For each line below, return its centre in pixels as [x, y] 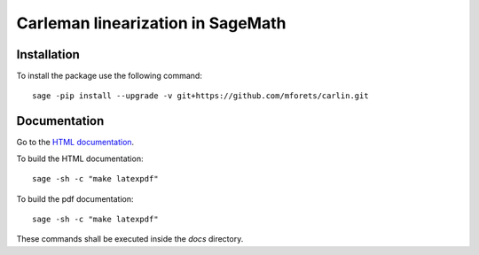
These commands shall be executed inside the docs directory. [130, 239]
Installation [48, 54]
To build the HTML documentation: [80, 158]
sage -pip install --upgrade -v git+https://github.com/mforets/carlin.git [200, 96]
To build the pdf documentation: [75, 198]
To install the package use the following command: [110, 76]
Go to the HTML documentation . [75, 143]
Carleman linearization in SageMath [151, 23]
